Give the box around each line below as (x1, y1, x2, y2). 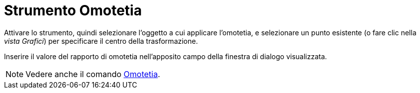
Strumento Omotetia (4, 2, 142, 19)
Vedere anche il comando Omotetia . (25, 69, 160, 79)
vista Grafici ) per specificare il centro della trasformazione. (4, 36, 198, 45)
